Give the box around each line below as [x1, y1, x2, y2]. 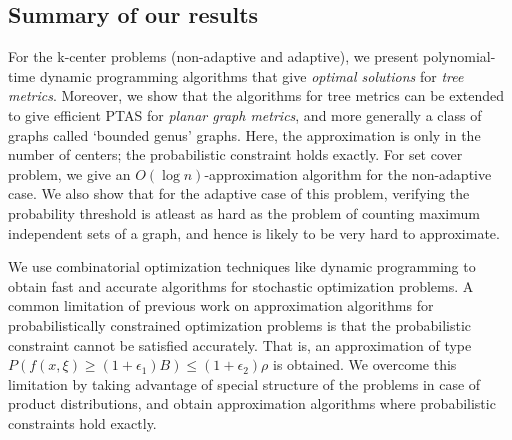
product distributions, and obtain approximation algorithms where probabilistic [8, 393, 496, 414]
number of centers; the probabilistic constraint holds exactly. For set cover [8, 144, 463, 165]
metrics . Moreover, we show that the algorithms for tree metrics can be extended [8, 85, 505, 106]
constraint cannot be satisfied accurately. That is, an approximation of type [8, 334, 472, 355]
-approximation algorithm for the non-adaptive [204, 163, 492, 184]
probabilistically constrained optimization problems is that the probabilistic [8, 314, 471, 335]
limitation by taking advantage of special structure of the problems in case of [8, 373, 481, 394]
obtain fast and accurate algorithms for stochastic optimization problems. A [8, 275, 474, 296]
